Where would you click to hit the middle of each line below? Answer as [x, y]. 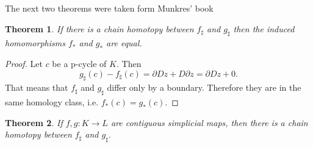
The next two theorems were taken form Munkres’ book [109, 8]
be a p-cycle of [79, 63]
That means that [37, 87]
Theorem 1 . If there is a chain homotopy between [99, 28]
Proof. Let [24, 63]
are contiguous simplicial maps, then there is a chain [209, 122]
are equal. [124, 43]
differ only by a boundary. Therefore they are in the [204, 87]
